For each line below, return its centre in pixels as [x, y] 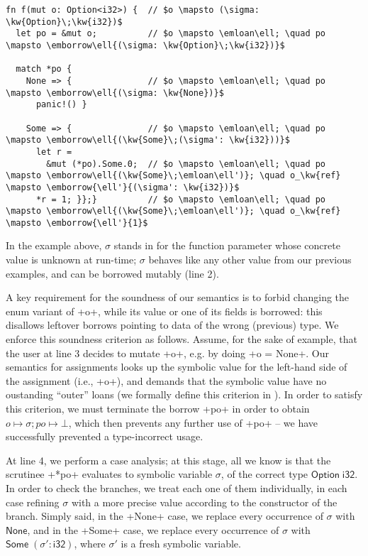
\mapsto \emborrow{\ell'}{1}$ [77, 223]
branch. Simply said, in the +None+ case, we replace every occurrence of [165, 516]
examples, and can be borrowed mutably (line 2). [112, 273]
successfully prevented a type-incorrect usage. [105, 436]
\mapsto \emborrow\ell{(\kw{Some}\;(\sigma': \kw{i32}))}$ [148, 140]
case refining [33, 502]
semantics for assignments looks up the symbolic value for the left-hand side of [177, 367]
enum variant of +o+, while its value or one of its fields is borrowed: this [164, 311]
